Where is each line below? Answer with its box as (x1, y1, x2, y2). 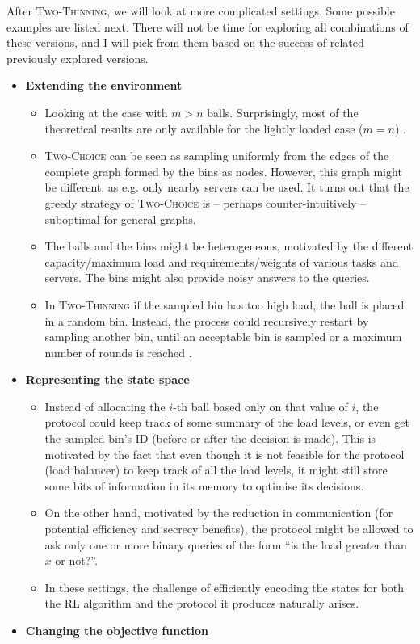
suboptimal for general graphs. (44, 210, 196, 227)
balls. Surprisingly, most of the (207, 103, 359, 120)
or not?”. (55, 552, 98, 569)
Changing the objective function (25, 622, 209, 638)
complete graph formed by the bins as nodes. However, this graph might (44, 162, 402, 179)
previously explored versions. (6, 49, 149, 66)
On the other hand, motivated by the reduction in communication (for (44, 504, 393, 521)
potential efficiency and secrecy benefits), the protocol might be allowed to (44, 520, 414, 537)
